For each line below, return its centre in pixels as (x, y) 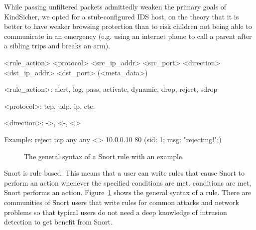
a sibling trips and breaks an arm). (57, 46)
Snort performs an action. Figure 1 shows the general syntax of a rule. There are (128, 192)
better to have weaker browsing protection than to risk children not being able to (128, 26)
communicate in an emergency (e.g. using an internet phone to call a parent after (128, 36)
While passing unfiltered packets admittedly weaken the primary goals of (115, 6)
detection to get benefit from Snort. (58, 222)
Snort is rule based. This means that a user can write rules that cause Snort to (124, 173)
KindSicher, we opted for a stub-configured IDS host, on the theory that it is (122, 16)
